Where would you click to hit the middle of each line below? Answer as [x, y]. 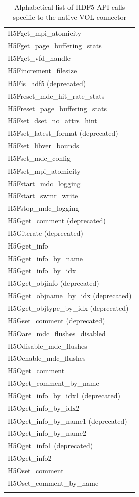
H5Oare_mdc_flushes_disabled [57, 333]
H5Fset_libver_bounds [43, 146]
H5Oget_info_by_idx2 [44, 408]
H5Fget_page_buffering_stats [55, 46]
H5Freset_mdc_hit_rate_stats [56, 95]
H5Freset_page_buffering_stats [57, 108]
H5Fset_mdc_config [39, 158]
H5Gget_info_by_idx [42, 270]
